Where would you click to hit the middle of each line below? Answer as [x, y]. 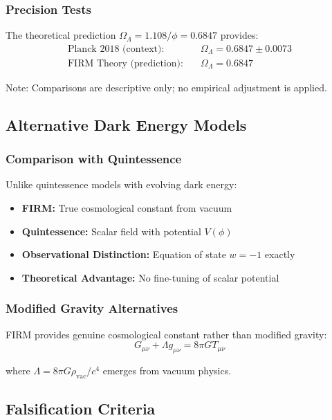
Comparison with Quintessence [94, 159]
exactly [280, 254]
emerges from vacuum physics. [167, 371]
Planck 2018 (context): [116, 49]
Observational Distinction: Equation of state [124, 254]
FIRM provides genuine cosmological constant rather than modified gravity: [166, 334]
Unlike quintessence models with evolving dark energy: [121, 184]
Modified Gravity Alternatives [92, 308]
